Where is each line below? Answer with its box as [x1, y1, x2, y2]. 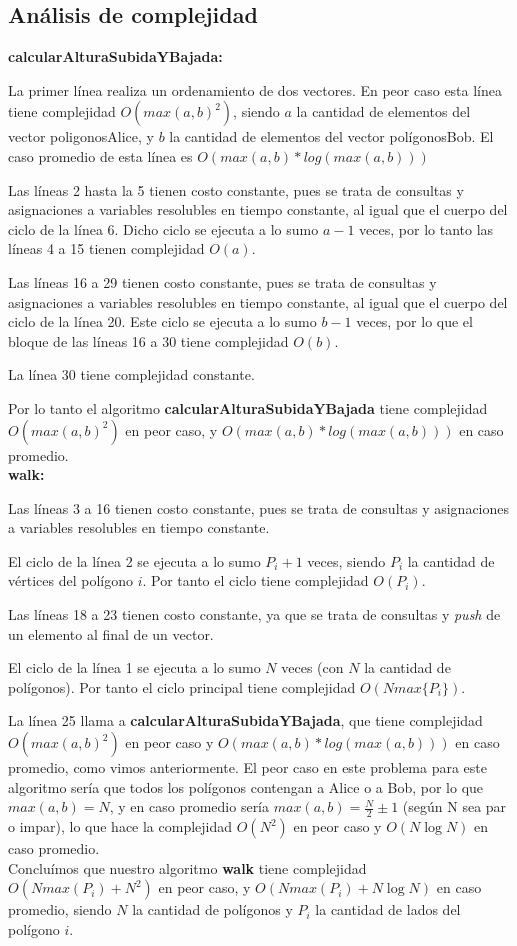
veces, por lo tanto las [359, 218, 494, 239]
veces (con [281, 657, 344, 678]
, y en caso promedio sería [109, 796, 270, 817]
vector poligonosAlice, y [8, 126, 154, 147]
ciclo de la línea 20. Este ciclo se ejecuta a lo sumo [8, 311, 317, 332]
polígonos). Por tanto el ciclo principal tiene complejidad [8, 676, 356, 697]
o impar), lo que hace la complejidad [8, 816, 233, 837]
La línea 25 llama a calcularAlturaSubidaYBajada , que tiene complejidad [8, 710, 483, 731]
